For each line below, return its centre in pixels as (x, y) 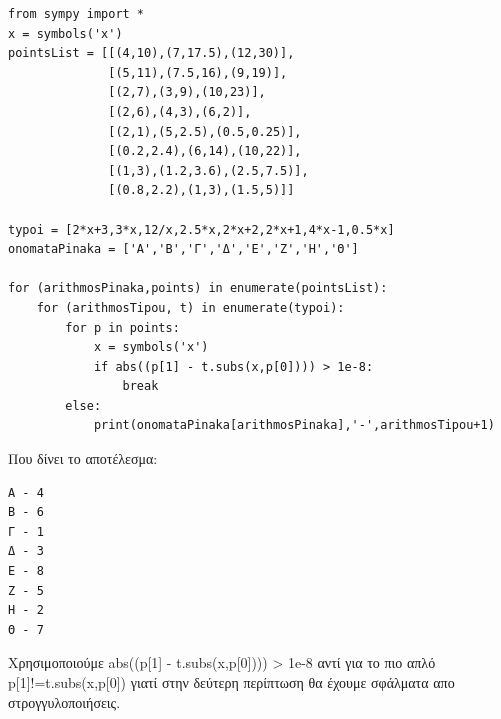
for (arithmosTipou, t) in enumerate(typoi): (190, 307)
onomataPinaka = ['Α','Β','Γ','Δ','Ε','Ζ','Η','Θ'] (183, 249)
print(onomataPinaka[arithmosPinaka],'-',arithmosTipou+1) (294, 425)
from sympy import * (76, 14)
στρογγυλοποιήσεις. (64, 701)
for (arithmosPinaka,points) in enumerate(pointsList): (198, 288)
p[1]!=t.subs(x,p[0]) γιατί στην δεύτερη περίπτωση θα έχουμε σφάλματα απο (231, 682)
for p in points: (122, 327)
